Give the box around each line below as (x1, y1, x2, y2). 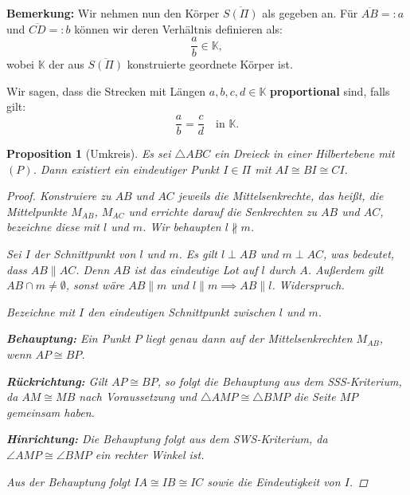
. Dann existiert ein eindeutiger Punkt (33, 160, 220, 177)
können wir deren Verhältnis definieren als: (74, 20, 283, 37)
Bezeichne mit (6, 303, 76, 320)
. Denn (76, 261, 110, 277)
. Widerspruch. (271, 277, 345, 293)
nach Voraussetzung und (79, 388, 197, 405)
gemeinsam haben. (6, 403, 95, 420)
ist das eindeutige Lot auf (134, 261, 258, 277)
